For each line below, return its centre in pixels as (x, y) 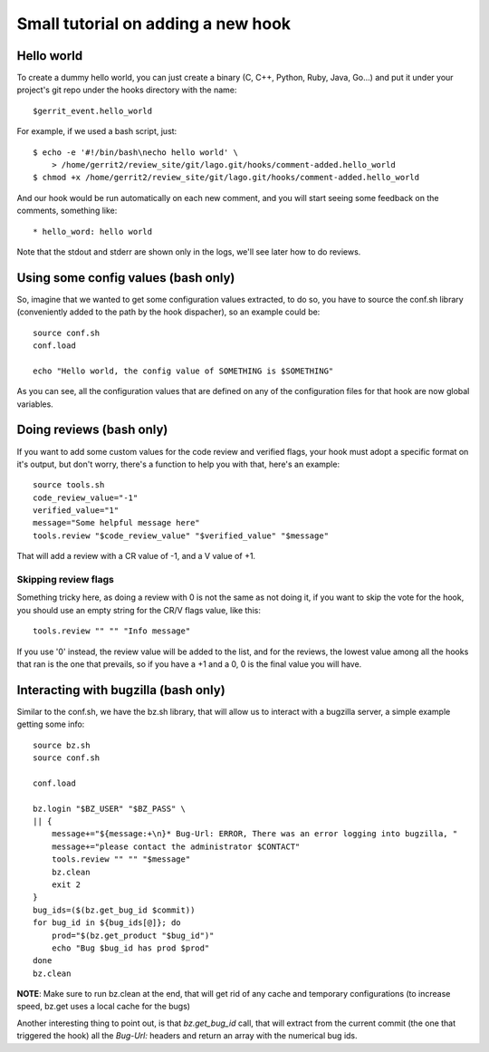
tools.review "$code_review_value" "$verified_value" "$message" (181, 536)
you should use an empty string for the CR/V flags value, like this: (139, 610)
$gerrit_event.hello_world (93, 111)
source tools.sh (69, 485)
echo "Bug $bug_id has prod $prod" (130, 948)
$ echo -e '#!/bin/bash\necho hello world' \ (136, 152)
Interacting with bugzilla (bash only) (121, 690)
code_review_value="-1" (86, 497)
